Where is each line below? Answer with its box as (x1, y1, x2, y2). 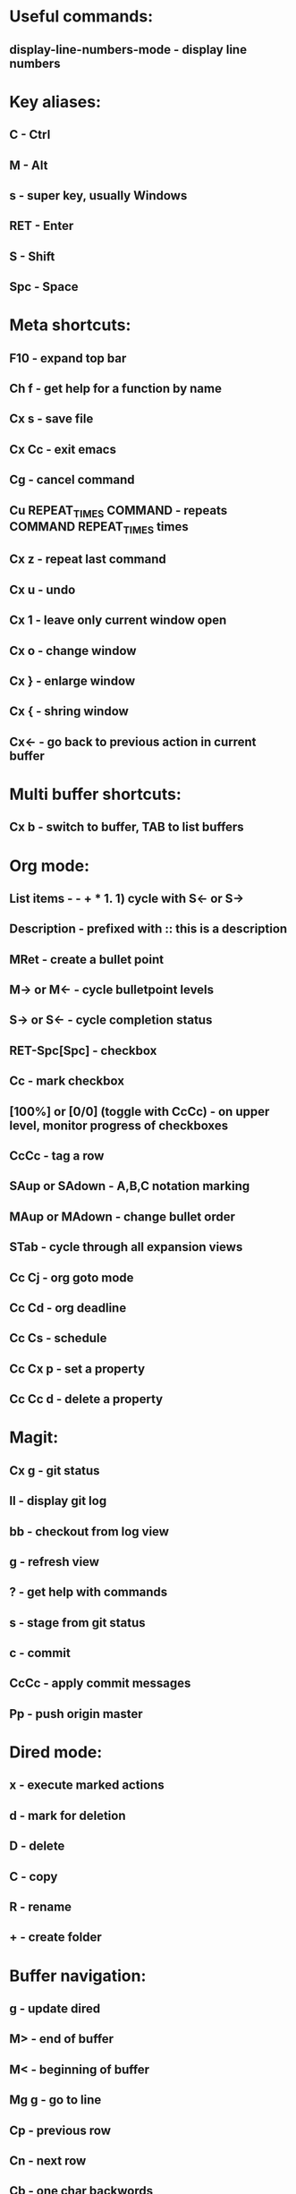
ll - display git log (9, 1493, 107, 1509)
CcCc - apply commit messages (9, 1676, 191, 1691)
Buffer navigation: (9, 1966, 147, 1986)
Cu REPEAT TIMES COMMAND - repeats (9, 503, 228, 520)
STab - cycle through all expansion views (9, 1239, 243, 1254)
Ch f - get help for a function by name (9, 381, 222, 396)
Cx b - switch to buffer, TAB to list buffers (9, 820, 244, 835)
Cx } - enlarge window (9, 673, 136, 688)
